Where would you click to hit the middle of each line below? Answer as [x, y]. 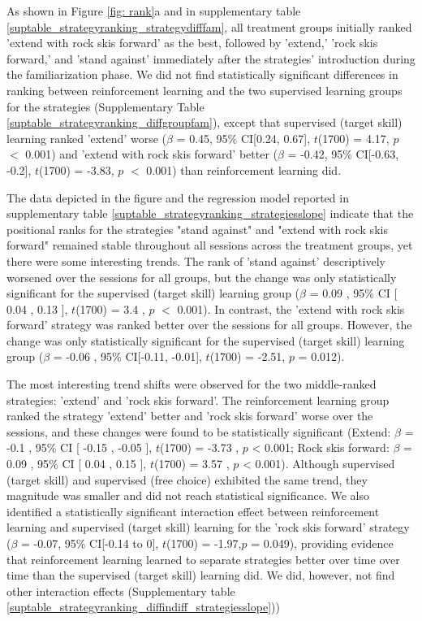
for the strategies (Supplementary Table [105, 106]
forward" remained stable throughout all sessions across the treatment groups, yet [210, 245]
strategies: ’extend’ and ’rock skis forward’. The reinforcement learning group [198, 400]
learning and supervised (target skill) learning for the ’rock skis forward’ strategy [208, 527]
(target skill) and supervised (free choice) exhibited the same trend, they [187, 479]
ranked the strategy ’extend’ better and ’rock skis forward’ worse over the [190, 416]
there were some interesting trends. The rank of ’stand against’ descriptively [196, 261]
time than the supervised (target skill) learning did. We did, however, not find [201, 575]
